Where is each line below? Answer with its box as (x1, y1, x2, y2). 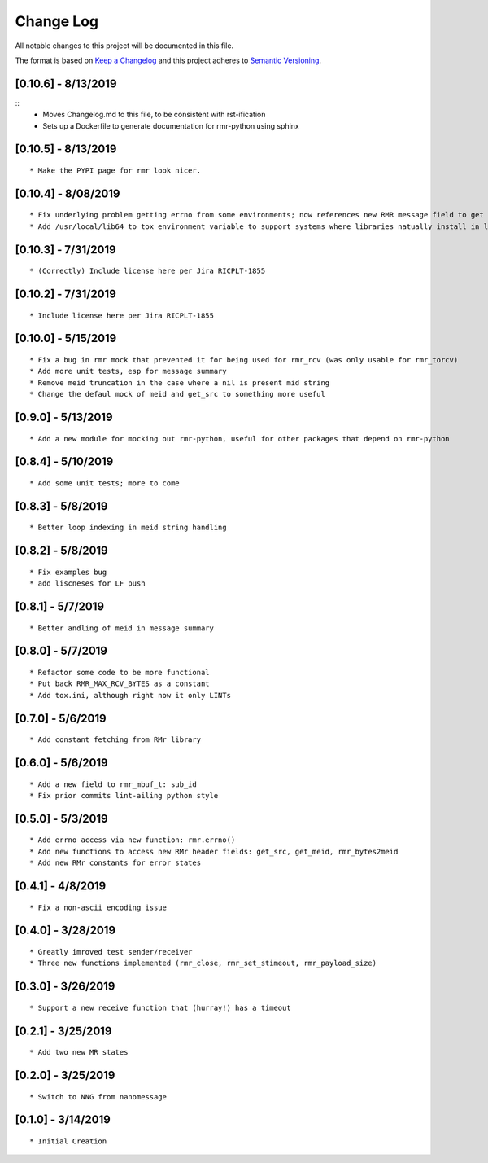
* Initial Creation (29, 1137, 107, 1146)
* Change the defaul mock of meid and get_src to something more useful (29, 389, 325, 399)
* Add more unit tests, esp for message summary (29, 366, 227, 376)
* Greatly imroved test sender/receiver (29, 947, 193, 957)
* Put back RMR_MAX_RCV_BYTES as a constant (29, 679, 211, 688)
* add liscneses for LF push (29, 579, 146, 588)
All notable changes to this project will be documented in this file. (15, 41, 234, 50)
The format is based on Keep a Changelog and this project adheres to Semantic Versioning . (15, 55, 321, 65)
